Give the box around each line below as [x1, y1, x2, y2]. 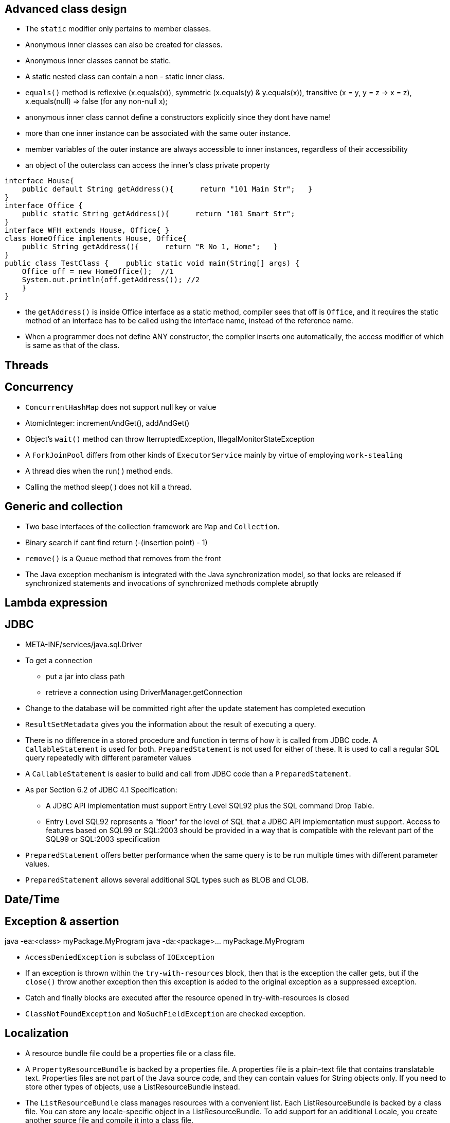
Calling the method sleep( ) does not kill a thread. [25, 482, 192, 491]
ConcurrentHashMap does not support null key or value [25, 402, 217, 411]
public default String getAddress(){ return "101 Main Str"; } [22, 185, 313, 194]
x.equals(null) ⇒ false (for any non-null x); [25, 97, 168, 106]
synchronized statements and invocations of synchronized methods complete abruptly [25, 578, 319, 588]
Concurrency [5, 381, 74, 394]
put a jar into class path [46, 671, 125, 681]
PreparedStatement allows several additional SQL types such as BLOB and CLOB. [25, 875, 309, 884]
